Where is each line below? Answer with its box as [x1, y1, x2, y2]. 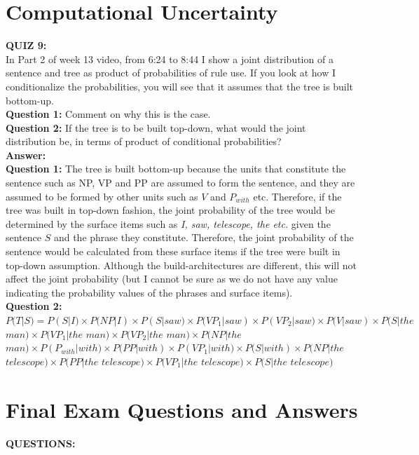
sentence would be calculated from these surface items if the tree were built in [6, 244, 341, 259]
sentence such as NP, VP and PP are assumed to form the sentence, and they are [6, 175, 355, 190]
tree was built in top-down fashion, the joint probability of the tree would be [6, 203, 336, 217]
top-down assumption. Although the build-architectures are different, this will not [6, 257, 357, 272]
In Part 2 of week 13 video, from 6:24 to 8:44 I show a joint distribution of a [6, 51, 334, 66]
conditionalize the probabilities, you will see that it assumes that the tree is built [6, 79, 353, 93]
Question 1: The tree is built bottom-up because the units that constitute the [6, 161, 346, 176]
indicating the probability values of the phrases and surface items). [6, 285, 293, 299]
